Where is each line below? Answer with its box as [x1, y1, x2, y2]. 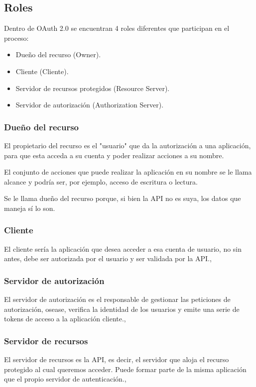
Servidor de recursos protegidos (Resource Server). [15, 83, 170, 93]
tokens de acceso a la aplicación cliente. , [4, 313, 126, 324]
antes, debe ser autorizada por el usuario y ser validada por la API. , [4, 253, 212, 264]
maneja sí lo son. [4, 202, 55, 213]
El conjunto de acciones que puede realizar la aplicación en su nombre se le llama [4, 167, 252, 177]
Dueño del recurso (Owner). [15, 49, 101, 60]
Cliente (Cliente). [15, 66, 69, 76]
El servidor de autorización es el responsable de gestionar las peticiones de [4, 294, 231, 304]
